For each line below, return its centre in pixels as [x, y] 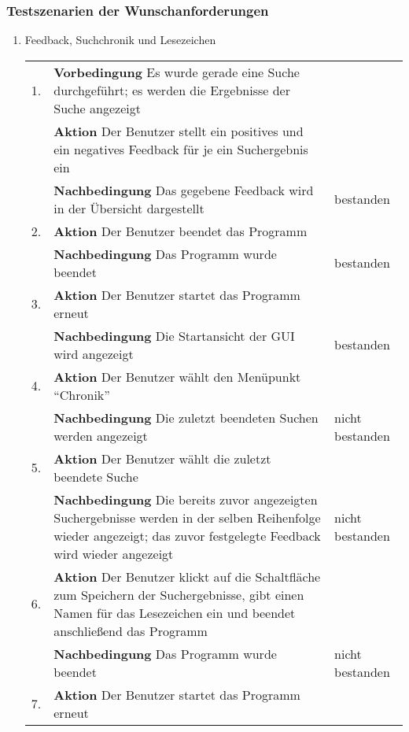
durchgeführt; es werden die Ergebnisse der [172, 90]
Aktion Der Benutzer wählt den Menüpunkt [177, 376]
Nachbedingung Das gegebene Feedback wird [184, 190]
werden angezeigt [101, 435]
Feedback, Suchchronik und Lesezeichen [120, 40]
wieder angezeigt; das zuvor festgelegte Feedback [187, 535]
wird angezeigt [94, 353]
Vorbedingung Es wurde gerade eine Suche [177, 72]
